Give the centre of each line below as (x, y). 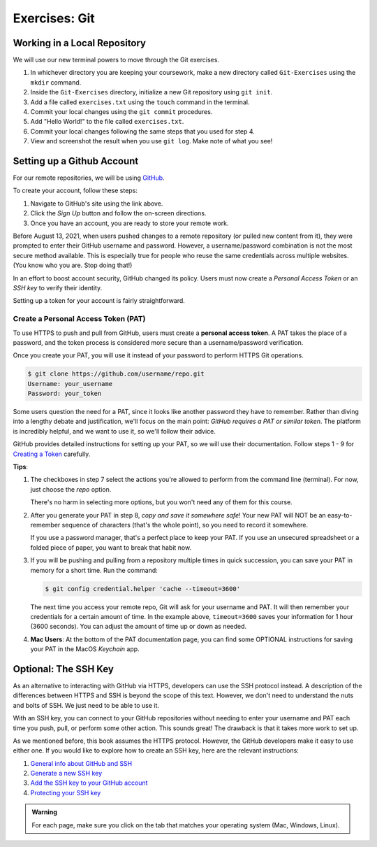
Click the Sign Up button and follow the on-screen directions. (118, 213)
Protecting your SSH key (66, 792)
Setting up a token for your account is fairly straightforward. (99, 301)
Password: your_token (65, 394)
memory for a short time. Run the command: (94, 570)
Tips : (20, 467)
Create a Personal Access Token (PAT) (79, 319)
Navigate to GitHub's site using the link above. (97, 204)
